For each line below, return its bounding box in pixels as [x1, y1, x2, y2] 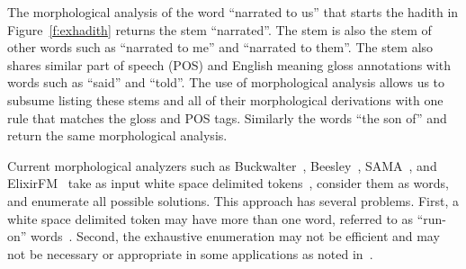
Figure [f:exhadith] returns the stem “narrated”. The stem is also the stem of [7, 20, 432, 39]
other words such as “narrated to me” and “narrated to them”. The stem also [7, 38, 434, 57]
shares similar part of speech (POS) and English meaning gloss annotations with [7, 55, 452, 74]
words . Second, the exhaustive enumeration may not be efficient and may [31, 227, 440, 246]
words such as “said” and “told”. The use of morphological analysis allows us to [7, 73, 445, 92]
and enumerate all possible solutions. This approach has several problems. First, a [7, 191, 459, 210]
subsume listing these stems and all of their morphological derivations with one [7, 90, 444, 109]
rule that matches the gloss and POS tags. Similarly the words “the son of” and [7, 108, 447, 127]
